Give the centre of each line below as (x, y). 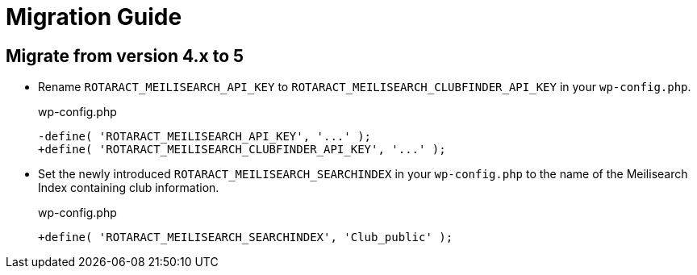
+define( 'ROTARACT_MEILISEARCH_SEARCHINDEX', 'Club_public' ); (246, 237)
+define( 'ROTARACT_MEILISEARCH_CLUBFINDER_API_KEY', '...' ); (242, 150)
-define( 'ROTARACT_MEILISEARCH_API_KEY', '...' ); (205, 137)
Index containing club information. (129, 188)
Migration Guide (94, 17)
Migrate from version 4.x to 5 (125, 56)
